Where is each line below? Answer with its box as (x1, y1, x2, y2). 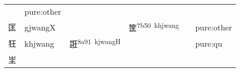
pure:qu (195, 37, 223, 49)
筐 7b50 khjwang (128, 20, 179, 34)
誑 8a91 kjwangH (69, 37, 121, 50)
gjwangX (24, 21, 56, 33)
